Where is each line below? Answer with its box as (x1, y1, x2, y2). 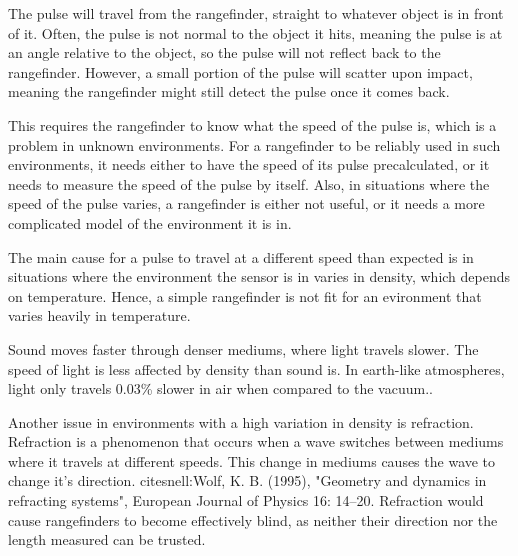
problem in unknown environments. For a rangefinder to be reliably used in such (8, 134, 501, 155)
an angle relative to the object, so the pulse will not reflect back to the (8, 42, 441, 63)
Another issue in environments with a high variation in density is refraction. (8, 411, 474, 432)
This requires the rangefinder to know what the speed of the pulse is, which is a (8, 114, 497, 135)
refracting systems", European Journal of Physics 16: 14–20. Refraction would (8, 490, 484, 511)
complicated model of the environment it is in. (8, 212, 292, 233)
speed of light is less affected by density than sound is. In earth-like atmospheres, (8, 358, 505, 379)
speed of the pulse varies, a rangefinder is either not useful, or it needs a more (8, 193, 485, 214)
